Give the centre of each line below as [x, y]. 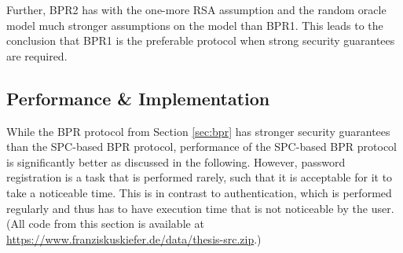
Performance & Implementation [138, 98]
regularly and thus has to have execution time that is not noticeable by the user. [200, 208]
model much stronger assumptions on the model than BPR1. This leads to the [195, 25]
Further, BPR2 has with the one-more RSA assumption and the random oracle [196, 9]
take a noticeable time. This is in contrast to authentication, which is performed [199, 192]
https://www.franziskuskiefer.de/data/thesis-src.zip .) [134, 238]
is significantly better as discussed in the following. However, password [176, 161]
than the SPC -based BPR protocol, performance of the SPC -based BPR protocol [201, 147]
